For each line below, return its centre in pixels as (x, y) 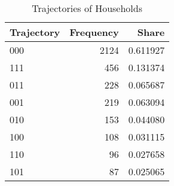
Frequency (94, 32)
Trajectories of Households (87, 8)
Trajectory (35, 32)
